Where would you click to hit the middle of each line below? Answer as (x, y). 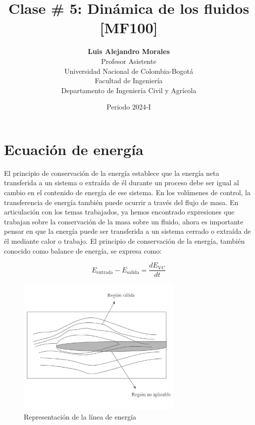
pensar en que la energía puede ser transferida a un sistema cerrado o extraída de (127, 231)
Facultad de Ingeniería (129, 80)
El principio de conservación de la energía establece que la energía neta (112, 173)
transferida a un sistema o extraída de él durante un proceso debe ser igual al (122, 183)
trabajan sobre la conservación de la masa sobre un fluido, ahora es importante (124, 221)
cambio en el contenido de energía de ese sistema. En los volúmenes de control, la (127, 192)
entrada (105, 273)
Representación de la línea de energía (80, 416)
